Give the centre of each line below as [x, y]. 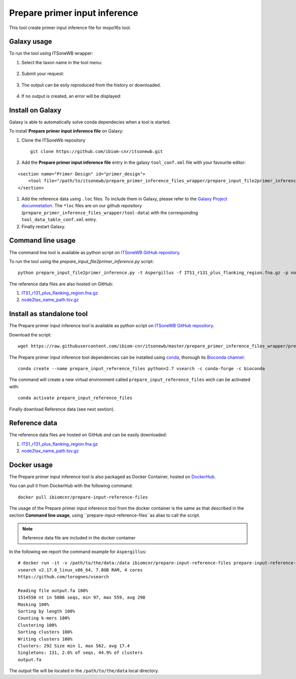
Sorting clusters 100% [45, 632]
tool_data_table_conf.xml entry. [59, 220]
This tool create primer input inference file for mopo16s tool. [70, 28]
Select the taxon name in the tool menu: [62, 62]
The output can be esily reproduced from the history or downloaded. [91, 85]
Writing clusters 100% [45, 639]
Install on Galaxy [35, 110]
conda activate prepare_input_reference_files [75, 398]
